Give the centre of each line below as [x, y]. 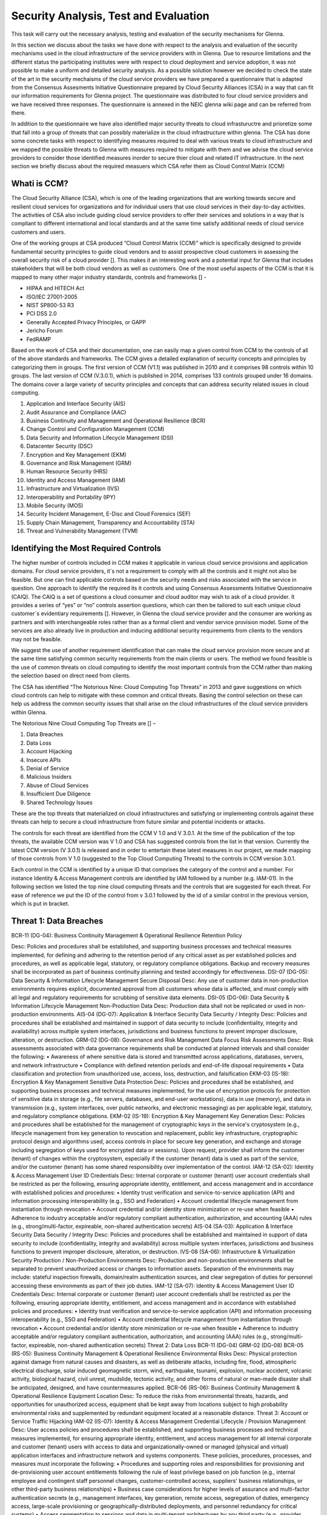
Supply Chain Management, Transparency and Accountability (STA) [111, 522]
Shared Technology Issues [60, 802]
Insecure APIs [44, 760]
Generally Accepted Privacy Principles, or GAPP [86, 322]
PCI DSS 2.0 [41, 314]
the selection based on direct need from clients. [71, 676]
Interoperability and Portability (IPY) [71, 497]
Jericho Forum [45, 331]
